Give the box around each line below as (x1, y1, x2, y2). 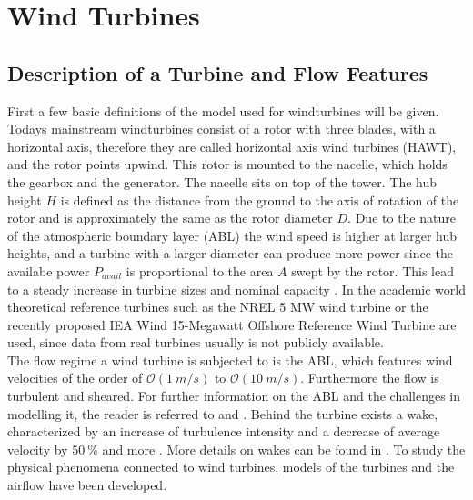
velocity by (7, 439, 68, 458)
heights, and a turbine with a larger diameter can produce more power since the (7, 244, 454, 263)
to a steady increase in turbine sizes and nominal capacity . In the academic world (7, 279, 467, 298)
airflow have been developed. (7, 475, 167, 495)
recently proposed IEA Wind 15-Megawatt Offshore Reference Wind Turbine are (7, 315, 457, 334)
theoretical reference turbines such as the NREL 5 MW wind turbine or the (7, 297, 428, 316)
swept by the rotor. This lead (291, 261, 454, 280)
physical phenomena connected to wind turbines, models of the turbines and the (7, 457, 455, 476)
